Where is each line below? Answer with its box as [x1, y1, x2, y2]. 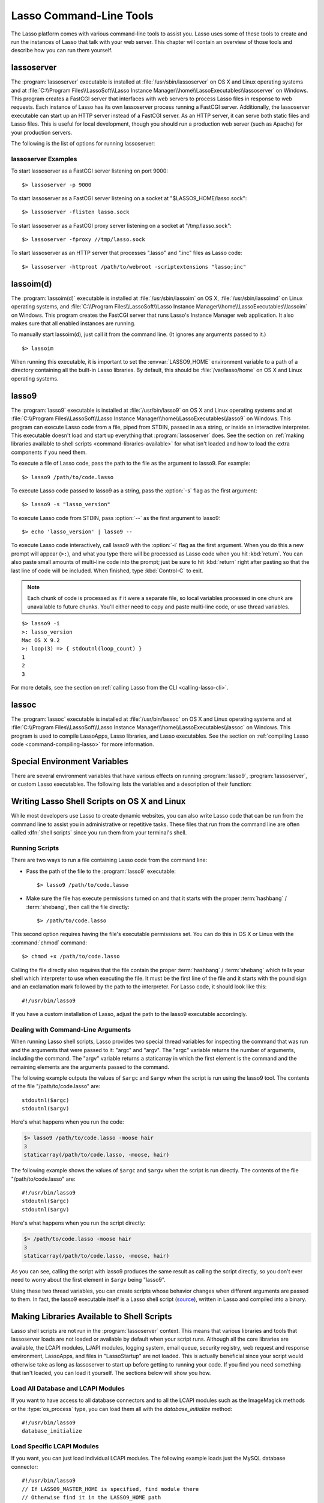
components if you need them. [11, 448, 87, 456]
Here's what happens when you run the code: [11, 1118, 124, 1125]
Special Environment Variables [11, 756, 128, 767]
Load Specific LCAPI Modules [11, 1442, 99, 1451]
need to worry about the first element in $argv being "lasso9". [11, 1276, 166, 1284]
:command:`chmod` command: [11, 938, 87, 946]
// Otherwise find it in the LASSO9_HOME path [22, 1494, 161, 1501]
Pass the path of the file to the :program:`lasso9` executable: [26, 868, 176, 875]
